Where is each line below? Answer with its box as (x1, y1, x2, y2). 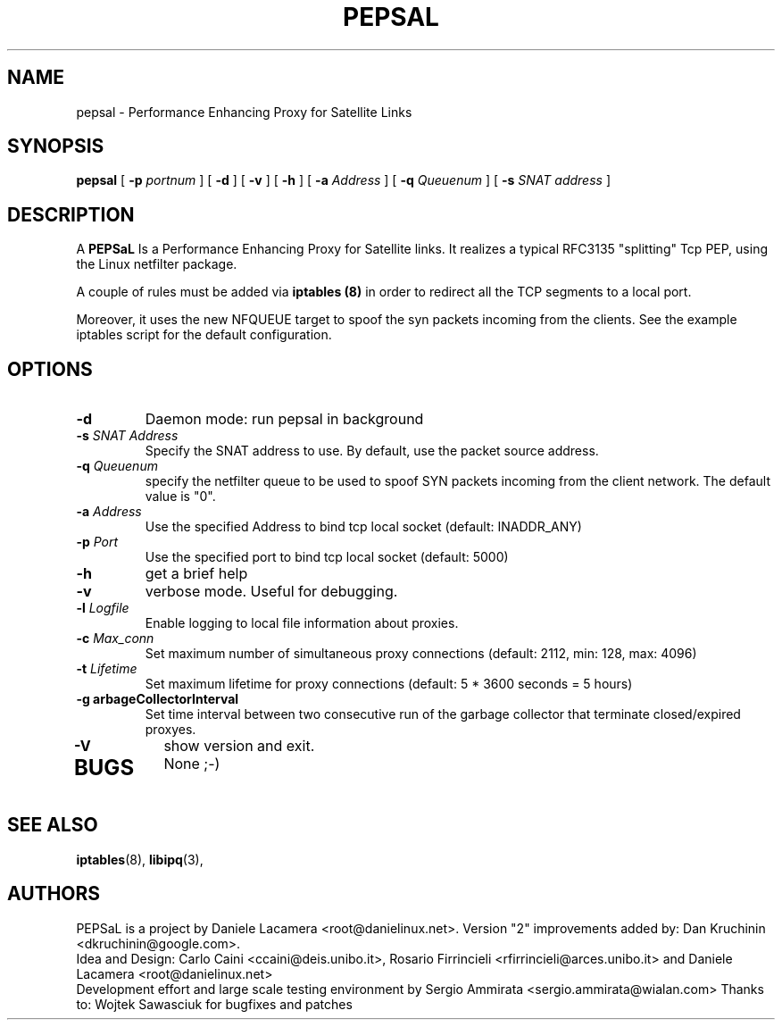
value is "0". (145, 488, 216, 505)
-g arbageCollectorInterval (76, 691, 239, 707)
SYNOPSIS (7, 135, 104, 158)
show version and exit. (163, 737, 315, 756)
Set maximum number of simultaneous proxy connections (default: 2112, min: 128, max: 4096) (145, 646, 697, 662)
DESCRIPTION (7, 203, 135, 226)
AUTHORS (7, 882, 101, 906)
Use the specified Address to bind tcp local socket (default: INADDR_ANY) (145, 519, 582, 535)
